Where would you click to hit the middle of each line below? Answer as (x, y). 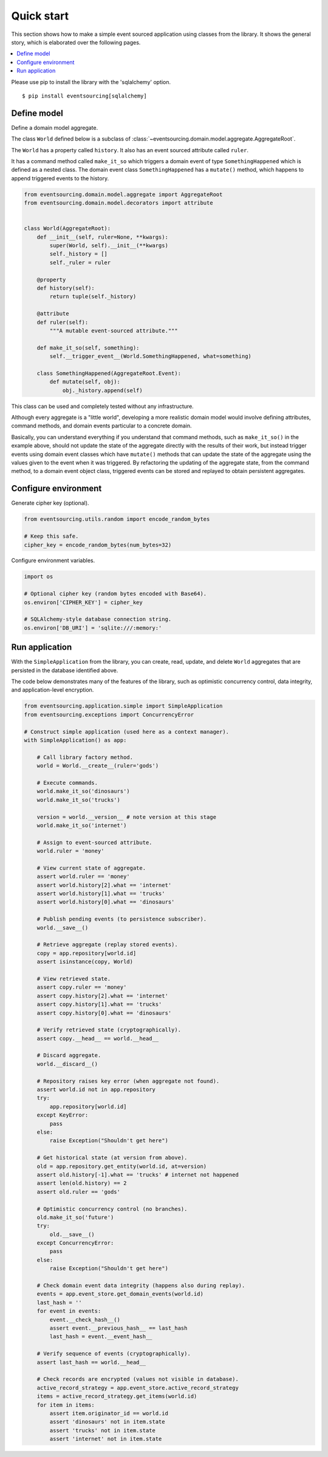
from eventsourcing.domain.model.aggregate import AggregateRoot (123, 194)
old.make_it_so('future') (75, 1217)
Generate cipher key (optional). (50, 503)
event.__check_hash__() (85, 1319)
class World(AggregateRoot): (67, 229)
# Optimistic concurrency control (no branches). (112, 1209)
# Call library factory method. (85, 757)
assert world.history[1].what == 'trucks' (101, 894)
